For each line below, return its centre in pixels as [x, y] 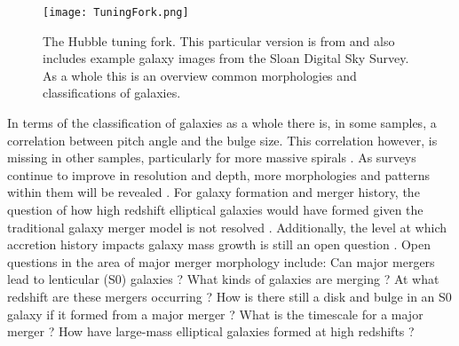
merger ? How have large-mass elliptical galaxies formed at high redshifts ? [211, 331]
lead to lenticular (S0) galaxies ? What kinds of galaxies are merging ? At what [223, 279]
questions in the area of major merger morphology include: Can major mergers [221, 261]
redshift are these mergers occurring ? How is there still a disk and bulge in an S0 [229, 296]
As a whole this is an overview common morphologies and [200, 75]
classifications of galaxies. [112, 93]
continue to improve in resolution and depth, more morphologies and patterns [219, 174]
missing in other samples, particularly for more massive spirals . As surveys [212, 157]
